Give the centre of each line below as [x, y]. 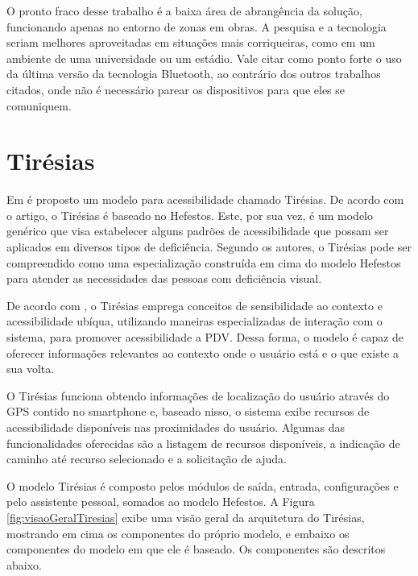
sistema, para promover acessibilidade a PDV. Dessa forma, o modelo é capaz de [205, 337]
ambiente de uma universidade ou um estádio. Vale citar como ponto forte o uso [204, 58]
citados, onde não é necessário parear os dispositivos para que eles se [176, 89]
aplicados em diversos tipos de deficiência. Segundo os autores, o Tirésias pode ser [209, 247]
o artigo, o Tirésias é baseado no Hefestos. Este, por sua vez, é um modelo [190, 215]
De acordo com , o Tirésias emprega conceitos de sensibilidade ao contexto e [195, 305]
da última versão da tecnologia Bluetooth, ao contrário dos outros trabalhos [194, 74]
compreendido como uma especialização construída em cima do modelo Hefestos [204, 262]
